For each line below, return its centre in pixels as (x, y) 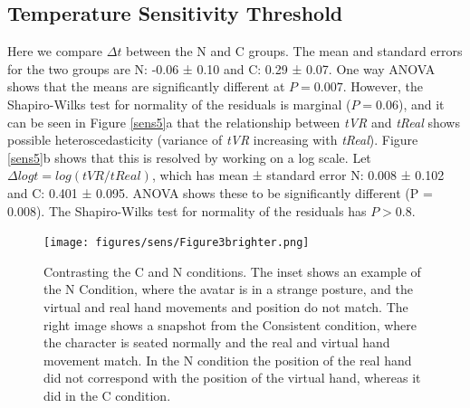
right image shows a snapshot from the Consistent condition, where (230, 324)
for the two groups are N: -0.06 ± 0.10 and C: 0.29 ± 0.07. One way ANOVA (221, 68)
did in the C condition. (107, 395)
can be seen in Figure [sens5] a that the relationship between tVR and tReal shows (234, 122)
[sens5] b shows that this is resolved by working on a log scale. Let (189, 157)
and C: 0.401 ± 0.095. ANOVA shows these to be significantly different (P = (220, 192)
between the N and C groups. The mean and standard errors (294, 51)
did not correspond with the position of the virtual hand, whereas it (232, 378)
